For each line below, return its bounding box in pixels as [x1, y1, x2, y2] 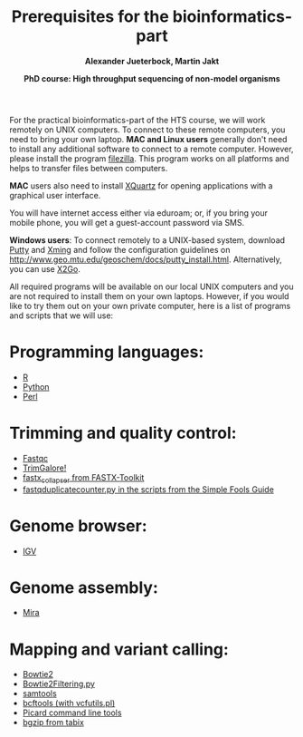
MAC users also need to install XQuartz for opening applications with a [9, 179, 273, 191]
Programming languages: [9, 342, 204, 363]
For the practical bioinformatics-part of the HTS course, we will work [9, 114, 266, 125]
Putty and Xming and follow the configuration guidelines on [9, 244, 231, 255]
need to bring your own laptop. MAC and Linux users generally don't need [9, 133, 288, 144]
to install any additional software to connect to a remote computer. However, [9, 143, 294, 154]
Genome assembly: [9, 577, 158, 597]
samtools [22, 688, 57, 699]
